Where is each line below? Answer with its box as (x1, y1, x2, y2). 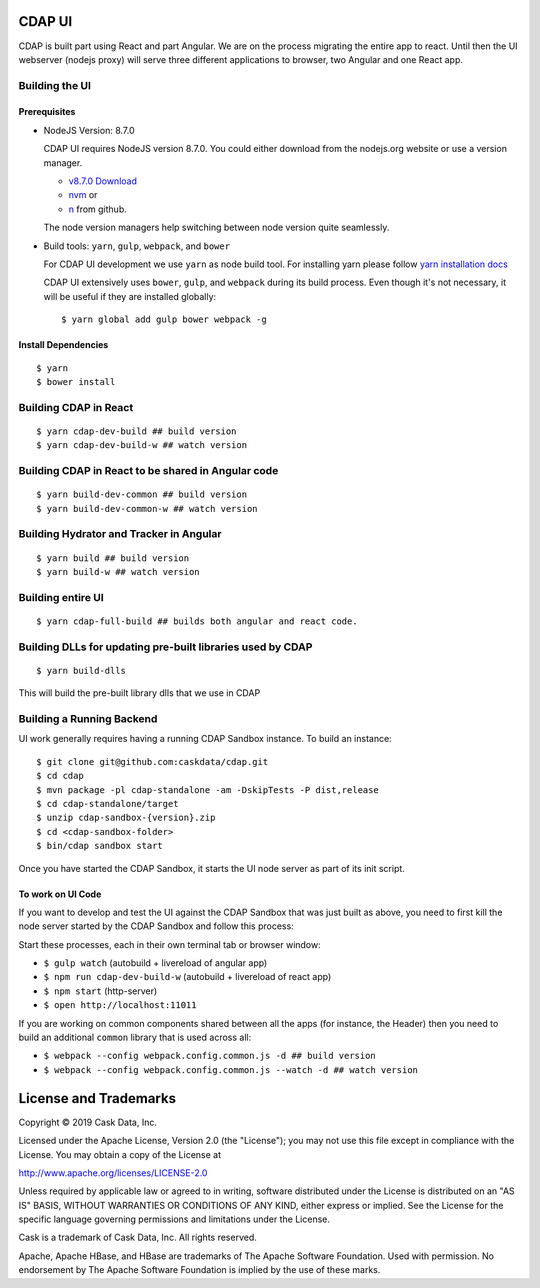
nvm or (68, 189, 98, 201)
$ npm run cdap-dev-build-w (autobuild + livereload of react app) (43, 971, 332, 983)
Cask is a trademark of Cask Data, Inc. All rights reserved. (18, 1231, 257, 1244)
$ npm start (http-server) (43, 985, 158, 997)
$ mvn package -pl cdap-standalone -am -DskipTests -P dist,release (36, 784, 379, 795)
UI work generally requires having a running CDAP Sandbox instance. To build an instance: (18, 733, 392, 745)
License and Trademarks (18, 1090, 177, 1107)
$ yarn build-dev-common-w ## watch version (36, 503, 259, 514)
